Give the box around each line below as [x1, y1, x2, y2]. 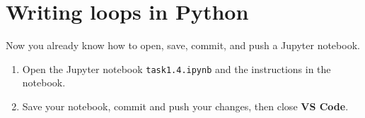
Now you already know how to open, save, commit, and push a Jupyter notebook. [6, 38, 360, 53]
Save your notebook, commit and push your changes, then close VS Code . [22, 98, 349, 113]
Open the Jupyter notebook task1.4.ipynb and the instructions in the [22, 61, 331, 76]
